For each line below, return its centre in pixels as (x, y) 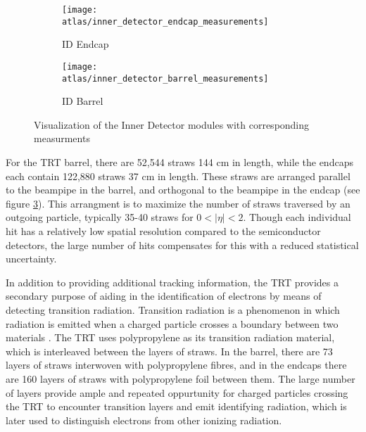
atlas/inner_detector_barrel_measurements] (165, 78)
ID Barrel (83, 101)
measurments (62, 138)
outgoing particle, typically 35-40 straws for (100, 217)
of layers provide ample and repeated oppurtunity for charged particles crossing (177, 392)
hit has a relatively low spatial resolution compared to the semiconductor (163, 230)
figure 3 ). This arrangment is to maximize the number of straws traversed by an (178, 203)
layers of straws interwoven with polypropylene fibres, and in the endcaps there (176, 365)
